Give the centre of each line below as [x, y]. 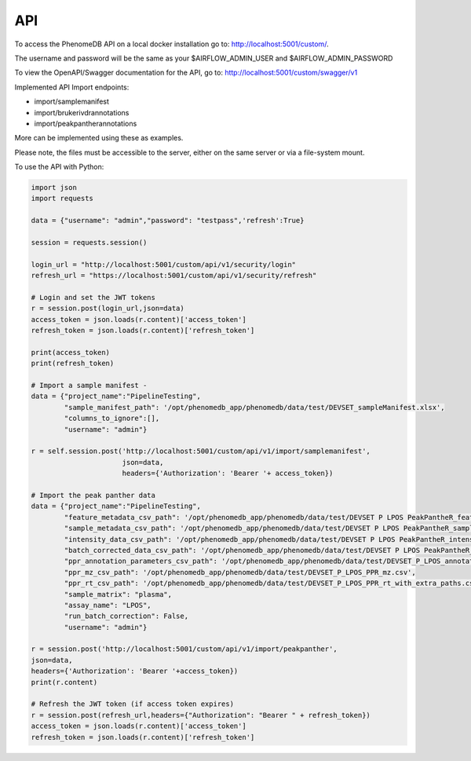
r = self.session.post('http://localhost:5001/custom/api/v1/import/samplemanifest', [201, 451]
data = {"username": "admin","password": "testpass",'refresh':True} [168, 221]
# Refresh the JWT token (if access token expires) [133, 704]
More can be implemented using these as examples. [99, 138]
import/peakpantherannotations [86, 123]
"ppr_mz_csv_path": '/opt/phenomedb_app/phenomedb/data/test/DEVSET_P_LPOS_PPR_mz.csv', [240, 572]
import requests [62, 199]
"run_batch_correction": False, [126, 616]
